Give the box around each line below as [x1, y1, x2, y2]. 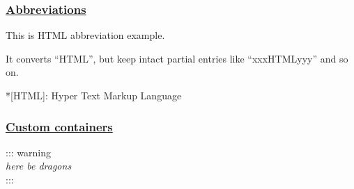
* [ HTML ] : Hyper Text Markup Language [6, 88, 182, 102]
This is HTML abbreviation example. [6, 28, 165, 42]
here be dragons [6, 158, 72, 173]
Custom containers [6, 117, 113, 135]
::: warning [6, 145, 52, 159]
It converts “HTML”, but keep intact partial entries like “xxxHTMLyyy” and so [6, 51, 348, 65]
